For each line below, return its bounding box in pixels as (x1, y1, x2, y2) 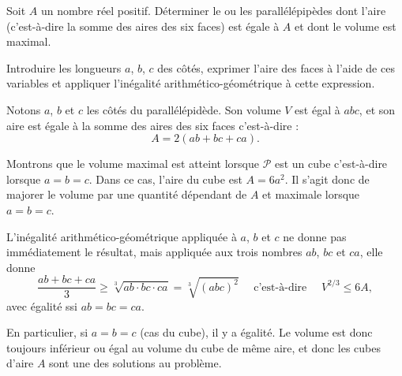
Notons (6, 101, 41, 117)
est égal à (295, 101, 340, 117)
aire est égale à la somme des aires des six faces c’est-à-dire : (6, 117, 299, 133)
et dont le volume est (294, 17, 396, 34)
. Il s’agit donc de (284, 170, 370, 187)
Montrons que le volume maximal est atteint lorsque (6, 155, 259, 172)
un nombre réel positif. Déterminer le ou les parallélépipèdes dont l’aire (40, 2, 386, 18)
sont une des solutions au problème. (49, 355, 222, 371)
